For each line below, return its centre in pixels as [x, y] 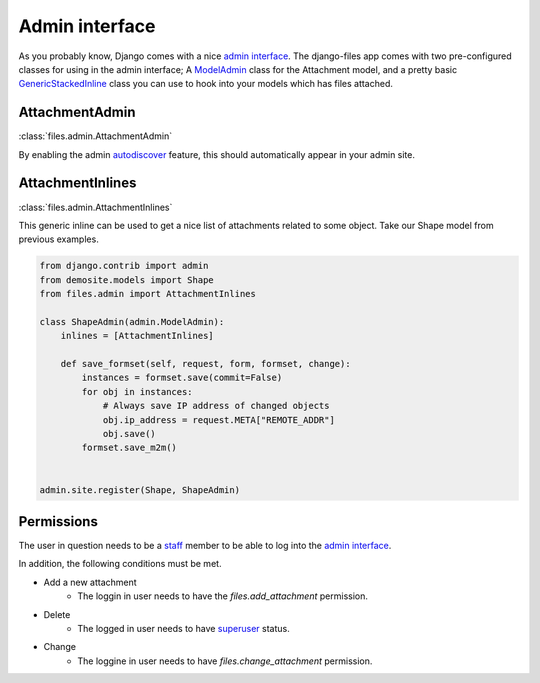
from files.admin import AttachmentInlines [148, 294]
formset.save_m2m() [129, 448]
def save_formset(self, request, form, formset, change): [205, 364]
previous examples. [58, 239]
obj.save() [129, 433]
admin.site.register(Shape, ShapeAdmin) [139, 489]
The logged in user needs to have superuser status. [183, 628]
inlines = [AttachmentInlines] [137, 336]
